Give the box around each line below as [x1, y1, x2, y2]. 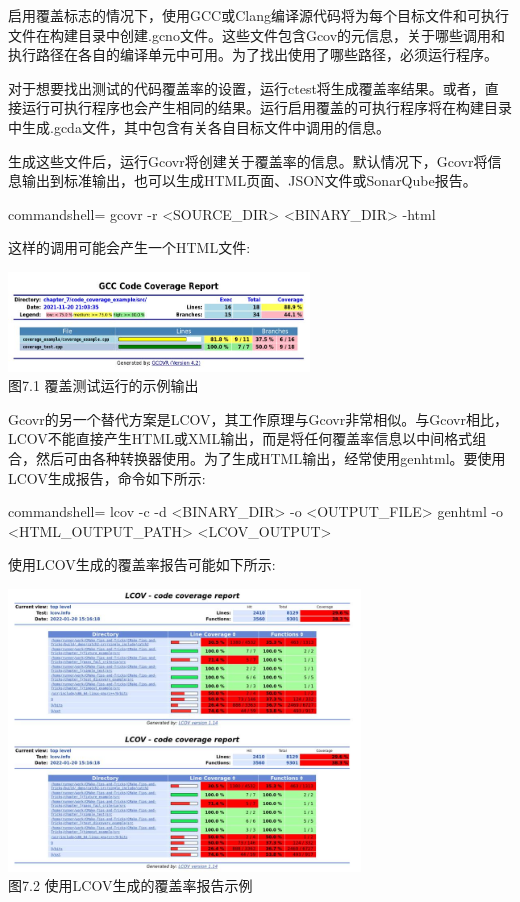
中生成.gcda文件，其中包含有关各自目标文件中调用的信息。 [8, 116, 390, 137]
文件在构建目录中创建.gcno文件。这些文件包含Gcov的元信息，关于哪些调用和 [8, 24, 506, 45]
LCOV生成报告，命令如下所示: [8, 467, 206, 488]
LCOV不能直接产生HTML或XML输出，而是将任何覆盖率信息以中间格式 [8, 428, 473, 449]
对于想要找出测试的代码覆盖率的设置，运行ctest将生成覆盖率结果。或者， [8, 77, 485, 98]
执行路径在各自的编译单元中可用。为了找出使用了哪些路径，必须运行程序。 [8, 44, 498, 65]
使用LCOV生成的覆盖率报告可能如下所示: [8, 554, 276, 575]
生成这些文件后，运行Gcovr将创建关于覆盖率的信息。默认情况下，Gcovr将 [8, 150, 488, 171]
